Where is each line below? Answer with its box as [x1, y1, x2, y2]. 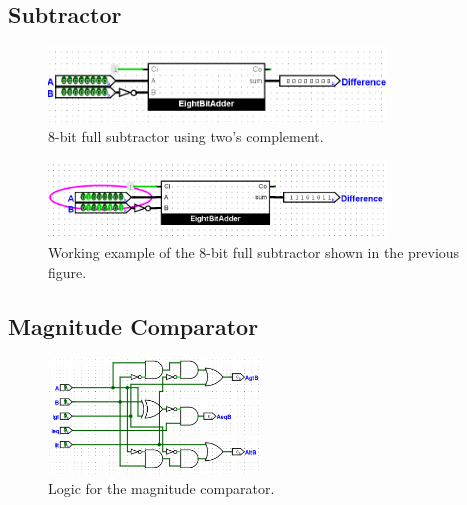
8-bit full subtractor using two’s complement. [48, 125, 324, 146]
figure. [48, 261, 87, 282]
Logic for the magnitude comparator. [48, 477, 275, 498]
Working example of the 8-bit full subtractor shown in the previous [48, 242, 460, 262]
